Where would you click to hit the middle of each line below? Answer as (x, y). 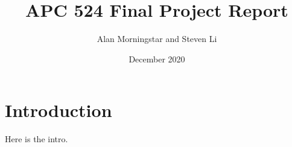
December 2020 (157, 58)
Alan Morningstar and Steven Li (157, 39)
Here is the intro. (36, 139)
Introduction (59, 110)
